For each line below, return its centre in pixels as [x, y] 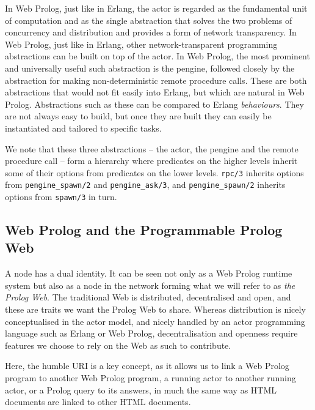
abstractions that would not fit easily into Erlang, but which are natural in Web [155, 92]
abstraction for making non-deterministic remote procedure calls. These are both [156, 80]
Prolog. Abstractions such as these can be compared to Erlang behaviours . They [154, 104]
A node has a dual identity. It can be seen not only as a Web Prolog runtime [149, 273]
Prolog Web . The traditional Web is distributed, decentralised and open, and [148, 297]
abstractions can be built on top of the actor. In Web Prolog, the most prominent [157, 56]
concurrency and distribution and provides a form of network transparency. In [151, 32]
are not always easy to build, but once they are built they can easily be [138, 116]
